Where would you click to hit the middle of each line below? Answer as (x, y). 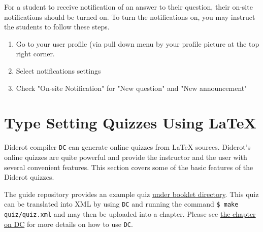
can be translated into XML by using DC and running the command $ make (121, 204)
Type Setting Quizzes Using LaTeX (130, 123)
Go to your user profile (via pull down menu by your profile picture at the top (138, 43)
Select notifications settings (58, 70)
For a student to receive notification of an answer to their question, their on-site (128, 7)
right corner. (35, 54)
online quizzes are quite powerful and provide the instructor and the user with (126, 157)
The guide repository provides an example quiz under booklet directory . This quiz (131, 194)
